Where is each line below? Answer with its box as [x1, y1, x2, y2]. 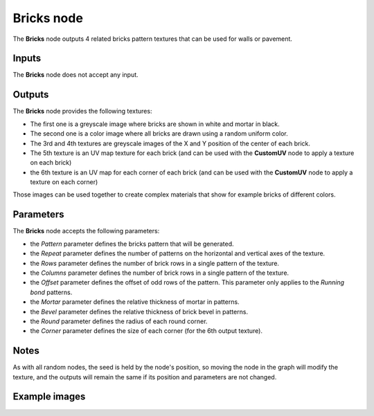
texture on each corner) [30, 178, 98, 186]
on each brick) [30, 159, 72, 167]
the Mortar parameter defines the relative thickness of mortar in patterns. [30, 298, 240, 306]
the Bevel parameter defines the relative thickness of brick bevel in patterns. [30, 307, 249, 316]
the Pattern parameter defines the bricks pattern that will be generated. [30, 239, 235, 248]
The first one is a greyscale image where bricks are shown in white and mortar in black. [30, 120, 280, 128]
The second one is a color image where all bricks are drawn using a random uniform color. [30, 129, 288, 138]
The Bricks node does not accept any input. [12, 71, 139, 79]
